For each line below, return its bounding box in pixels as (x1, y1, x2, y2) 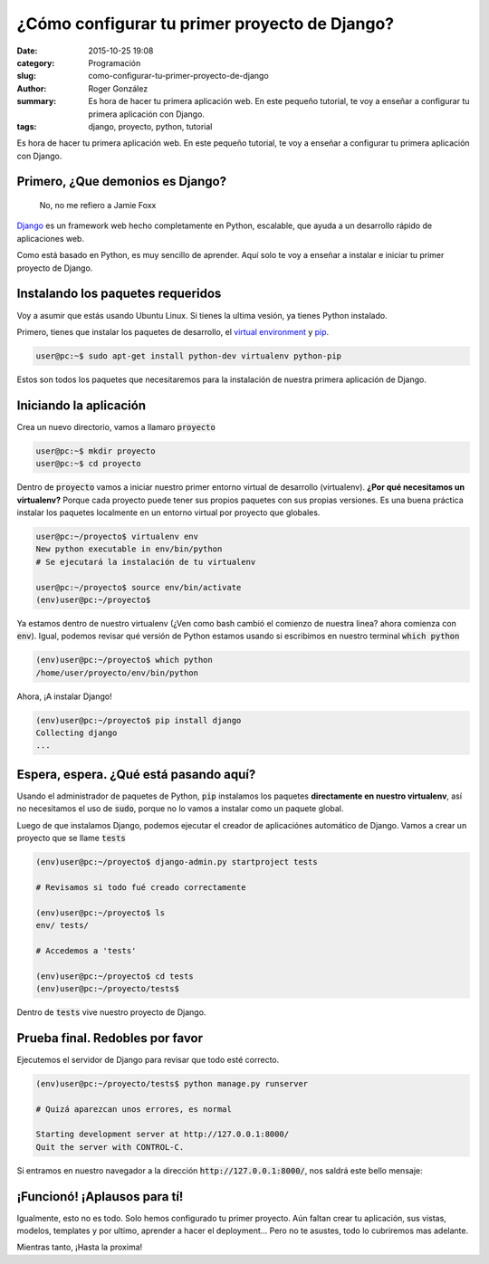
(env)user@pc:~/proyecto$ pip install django (35, 715, 242, 725)
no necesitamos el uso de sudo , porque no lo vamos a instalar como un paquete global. (16, 803, 344, 814)
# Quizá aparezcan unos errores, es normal (35, 1104, 233, 1114)
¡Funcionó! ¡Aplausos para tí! (16, 1189, 184, 1204)
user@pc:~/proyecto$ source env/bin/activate (35, 582, 242, 592)
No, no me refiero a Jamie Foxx (39, 200, 157, 211)
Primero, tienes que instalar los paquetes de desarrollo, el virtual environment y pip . (16, 326, 330, 337)
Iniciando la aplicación (16, 397, 147, 413)
